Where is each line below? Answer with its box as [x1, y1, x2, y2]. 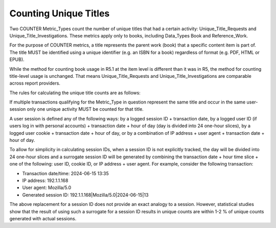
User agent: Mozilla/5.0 [22, 184, 72, 191]
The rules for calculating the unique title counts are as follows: [9, 90, 141, 96]
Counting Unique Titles [9, 8, 110, 19]
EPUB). [9, 56, 25, 63]
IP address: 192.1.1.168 [22, 177, 68, 183]
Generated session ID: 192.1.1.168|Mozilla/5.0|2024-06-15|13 [22, 192, 149, 198]
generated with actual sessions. [9, 215, 77, 221]
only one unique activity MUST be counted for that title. [27, 106, 144, 112]
